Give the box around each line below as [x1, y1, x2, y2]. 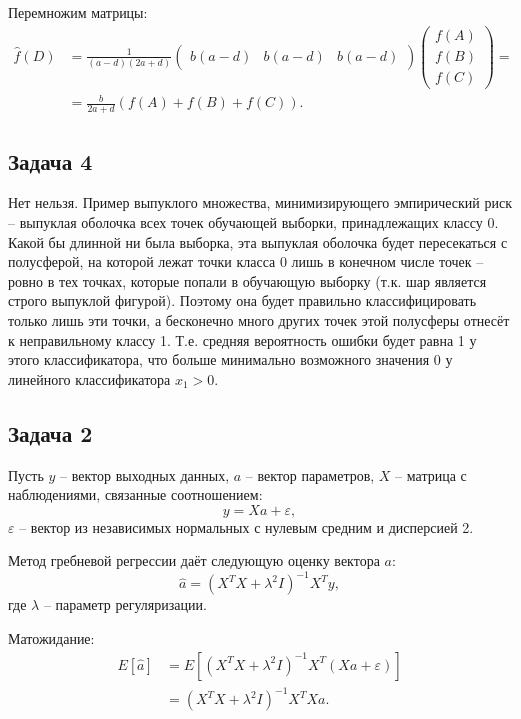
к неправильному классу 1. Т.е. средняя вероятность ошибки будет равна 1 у [8, 329, 477, 350]
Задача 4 [8, 145, 93, 176]
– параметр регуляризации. [43, 594, 207, 615]
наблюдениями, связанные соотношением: [8, 484, 263, 505]
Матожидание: [8, 627, 95, 648]
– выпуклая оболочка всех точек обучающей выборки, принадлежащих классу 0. [8, 211, 499, 232]
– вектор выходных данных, [60, 464, 230, 485]
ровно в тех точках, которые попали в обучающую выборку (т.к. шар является [8, 270, 487, 291]
